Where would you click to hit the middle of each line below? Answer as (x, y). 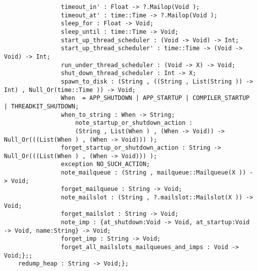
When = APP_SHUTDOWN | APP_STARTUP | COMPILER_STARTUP (155, 98)
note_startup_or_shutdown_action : (134, 123)
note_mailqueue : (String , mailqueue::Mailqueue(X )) (153, 173)
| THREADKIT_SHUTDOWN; (42, 106)
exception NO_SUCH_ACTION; (105, 164)
